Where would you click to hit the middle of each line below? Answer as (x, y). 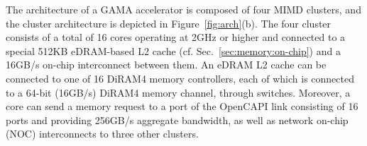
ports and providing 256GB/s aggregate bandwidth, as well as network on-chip (177, 120)
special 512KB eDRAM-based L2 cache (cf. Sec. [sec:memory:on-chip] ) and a (173, 50)
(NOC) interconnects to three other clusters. (102, 134)
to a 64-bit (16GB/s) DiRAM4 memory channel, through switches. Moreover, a (178, 92)
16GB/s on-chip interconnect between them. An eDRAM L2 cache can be (166, 65)
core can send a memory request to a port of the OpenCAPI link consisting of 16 (182, 106)
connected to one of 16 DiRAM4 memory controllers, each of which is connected (180, 78)
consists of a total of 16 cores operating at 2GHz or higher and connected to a (176, 37)
